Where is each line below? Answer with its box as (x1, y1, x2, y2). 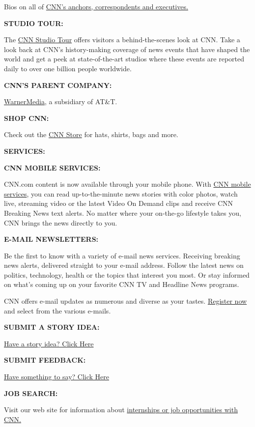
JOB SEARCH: (4, 388, 58, 398)
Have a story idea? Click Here (4, 338, 94, 348)
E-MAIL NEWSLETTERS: (4, 234, 99, 244)
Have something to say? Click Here (4, 371, 110, 382)
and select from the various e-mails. (4, 305, 111, 315)
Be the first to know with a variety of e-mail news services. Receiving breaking (4, 250, 240, 260)
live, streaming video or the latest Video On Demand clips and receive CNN (4, 198, 233, 208)
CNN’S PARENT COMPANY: (4, 80, 112, 90)
